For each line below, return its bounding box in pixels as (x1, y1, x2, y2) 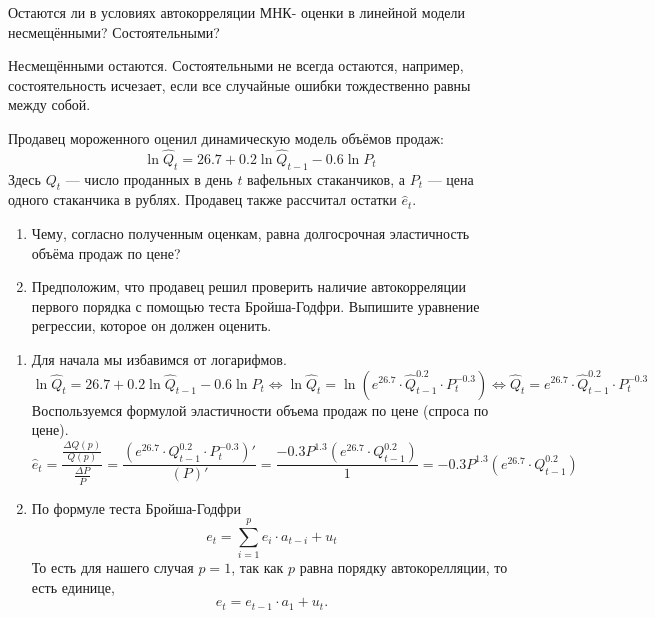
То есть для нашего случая (31, 557, 194, 578)
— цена (427, 168, 474, 189)
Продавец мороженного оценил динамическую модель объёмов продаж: (8, 127, 444, 148)
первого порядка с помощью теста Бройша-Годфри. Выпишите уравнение (31, 295, 480, 316)
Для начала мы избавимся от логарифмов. (31, 348, 287, 369)
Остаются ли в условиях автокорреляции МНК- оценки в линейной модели (8, 2, 466, 22)
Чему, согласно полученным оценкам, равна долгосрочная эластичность (31, 222, 470, 243)
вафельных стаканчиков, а (247, 168, 405, 189)
